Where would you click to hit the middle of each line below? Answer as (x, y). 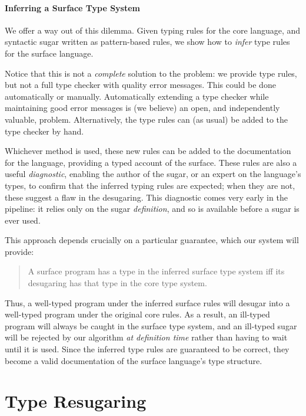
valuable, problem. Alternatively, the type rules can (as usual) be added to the (147, 119)
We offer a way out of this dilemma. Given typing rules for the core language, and (153, 30)
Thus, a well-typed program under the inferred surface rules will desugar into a (147, 302)
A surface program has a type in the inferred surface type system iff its (156, 271)
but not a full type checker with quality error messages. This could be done (140, 85)
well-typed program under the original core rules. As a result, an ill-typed (137, 314)
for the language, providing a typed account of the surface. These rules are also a (151, 162)
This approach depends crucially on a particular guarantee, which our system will (152, 240)
